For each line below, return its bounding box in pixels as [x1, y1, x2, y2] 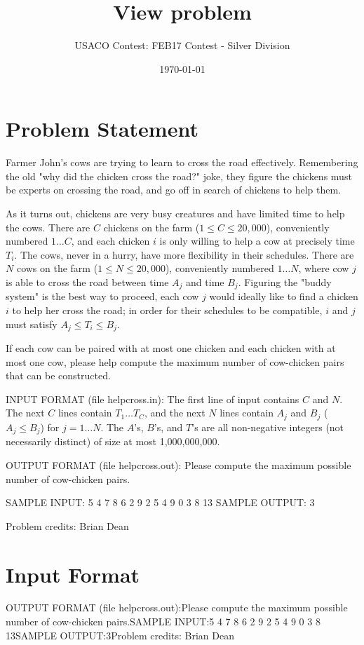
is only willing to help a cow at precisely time [159, 233, 355, 248]
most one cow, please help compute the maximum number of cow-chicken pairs [6, 354, 344, 369]
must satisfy [6, 316, 58, 331]
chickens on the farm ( [103, 219, 200, 234]
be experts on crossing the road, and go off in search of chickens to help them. [6, 182, 342, 197]
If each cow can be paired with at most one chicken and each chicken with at [6, 341, 336, 355]
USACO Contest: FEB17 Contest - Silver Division [74, 38, 290, 53]
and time [186, 275, 224, 289]
